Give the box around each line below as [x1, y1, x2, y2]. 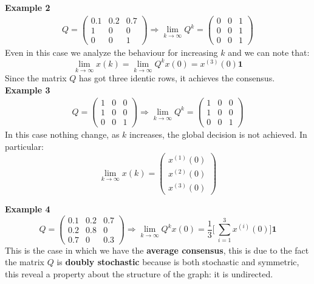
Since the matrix [5, 72, 67, 84]
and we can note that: [228, 46, 310, 58]
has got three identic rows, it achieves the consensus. [78, 72, 275, 84]
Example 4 [5, 202, 50, 215]
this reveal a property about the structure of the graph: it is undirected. [5, 267, 273, 280]
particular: [5, 140, 44, 153]
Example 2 [5, 1, 50, 13]
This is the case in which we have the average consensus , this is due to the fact [5, 243, 309, 256]
